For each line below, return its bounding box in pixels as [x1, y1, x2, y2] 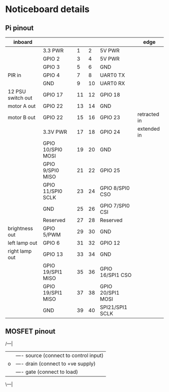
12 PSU [8, 88, 26, 95]
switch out [8, 94, 33, 101]
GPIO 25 [100, 167, 121, 174]
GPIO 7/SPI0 [100, 202, 130, 209]
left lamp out [8, 240, 38, 246]
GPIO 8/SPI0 [100, 185, 130, 191]
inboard [13, 39, 33, 45]
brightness [8, 225, 34, 232]
